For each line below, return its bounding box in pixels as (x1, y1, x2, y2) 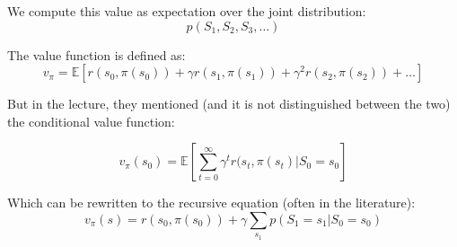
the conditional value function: (7, 111, 175, 130)
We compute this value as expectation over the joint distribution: (7, 2, 366, 20)
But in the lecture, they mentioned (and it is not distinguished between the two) (7, 94, 451, 113)
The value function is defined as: (7, 45, 186, 64)
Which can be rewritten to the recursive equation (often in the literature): (7, 193, 416, 212)
